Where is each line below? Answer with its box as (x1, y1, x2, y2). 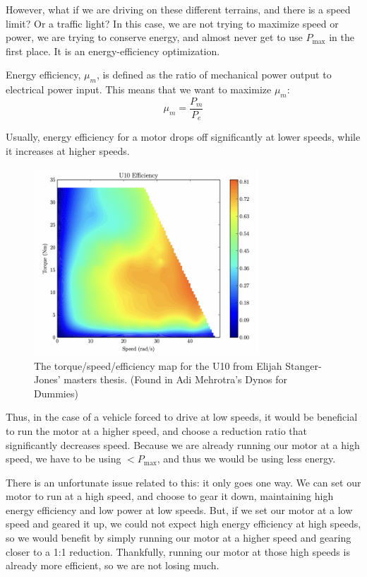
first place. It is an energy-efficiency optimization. (6, 43, 220, 58)
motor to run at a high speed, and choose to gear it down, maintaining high (6, 489, 334, 503)
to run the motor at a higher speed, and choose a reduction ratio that (6, 423, 307, 438)
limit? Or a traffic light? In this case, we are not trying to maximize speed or (6, 16, 339, 30)
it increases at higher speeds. (6, 144, 130, 158)
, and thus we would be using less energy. (157, 451, 336, 466)
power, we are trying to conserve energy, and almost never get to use (6, 30, 303, 45)
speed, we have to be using (6, 451, 121, 466)
